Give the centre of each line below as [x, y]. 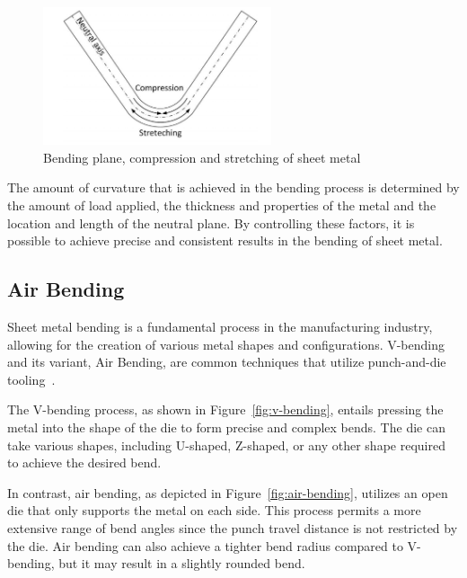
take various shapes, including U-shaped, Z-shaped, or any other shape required [226, 445]
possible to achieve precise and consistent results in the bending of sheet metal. [225, 240]
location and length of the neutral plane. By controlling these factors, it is [211, 222]
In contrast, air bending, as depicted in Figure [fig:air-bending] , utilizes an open [228, 492]
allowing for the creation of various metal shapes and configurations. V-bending [226, 344]
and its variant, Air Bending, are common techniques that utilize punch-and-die [227, 362]
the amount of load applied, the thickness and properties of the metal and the [222, 205]
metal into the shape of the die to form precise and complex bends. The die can [226, 427]
